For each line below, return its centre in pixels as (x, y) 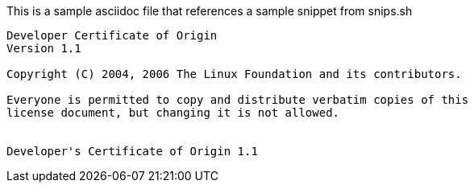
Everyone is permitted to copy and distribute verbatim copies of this (238, 100)
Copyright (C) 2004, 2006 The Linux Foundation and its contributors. (234, 74)
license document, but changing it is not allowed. (173, 113)
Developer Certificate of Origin (112, 35)
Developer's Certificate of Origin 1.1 (132, 151)
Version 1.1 (44, 48)
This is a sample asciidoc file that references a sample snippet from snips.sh (210, 11)
